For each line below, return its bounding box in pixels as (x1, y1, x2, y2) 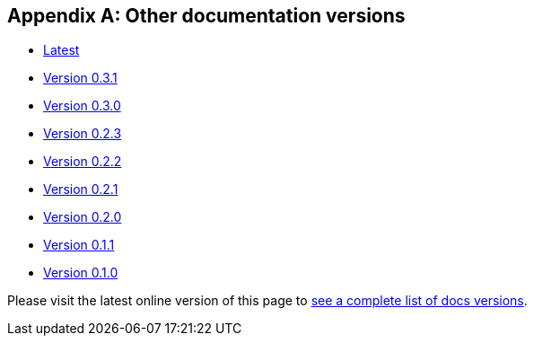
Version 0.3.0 (43, 98, 121, 114)
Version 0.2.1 (43, 181, 118, 198)
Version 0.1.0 (43, 265, 118, 281)
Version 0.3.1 (43, 70, 118, 86)
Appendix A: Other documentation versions (7, 4, 406, 27)
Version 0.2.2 (43, 154, 122, 170)
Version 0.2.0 (43, 209, 122, 225)
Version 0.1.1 (43, 237, 115, 253)
